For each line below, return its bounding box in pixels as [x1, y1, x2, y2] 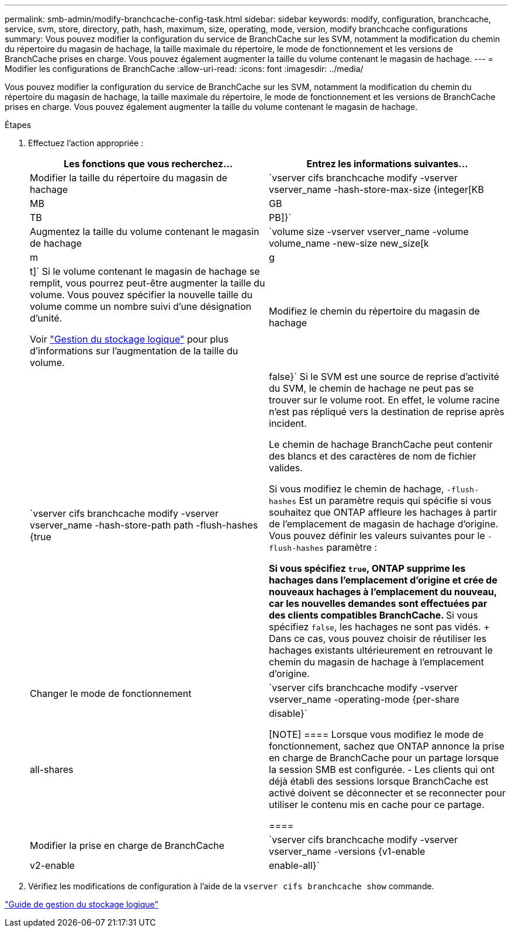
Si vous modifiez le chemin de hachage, [269, 483, 444, 495]
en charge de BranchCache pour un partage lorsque [269, 752, 499, 764]
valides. [269, 462, 303, 474]
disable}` [269, 707, 307, 719]
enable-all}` [269, 859, 320, 871]
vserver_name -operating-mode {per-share [269, 693, 459, 705]
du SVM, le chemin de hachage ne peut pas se [269, 382, 474, 394]
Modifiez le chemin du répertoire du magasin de [269, 305, 480, 317]
